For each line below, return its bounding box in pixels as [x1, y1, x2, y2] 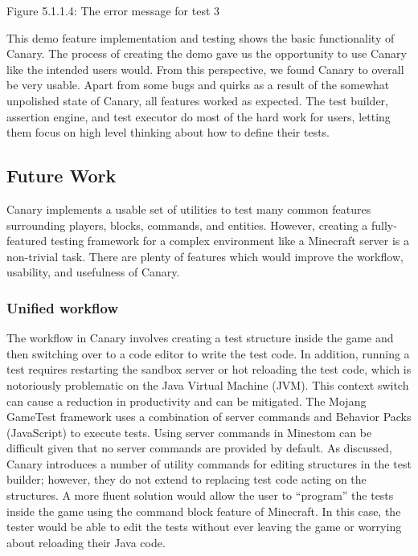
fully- [371, 216, 397, 233]
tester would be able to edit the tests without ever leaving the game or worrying [6, 518, 402, 535]
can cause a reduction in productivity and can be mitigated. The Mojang [6, 392, 367, 409]
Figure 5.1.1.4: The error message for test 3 [6, 2, 220, 18]
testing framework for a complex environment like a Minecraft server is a [50, 232, 410, 249]
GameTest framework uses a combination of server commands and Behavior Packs [6, 408, 412, 425]
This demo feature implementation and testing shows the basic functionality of [6, 29, 395, 46]
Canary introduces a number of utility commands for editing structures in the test [6, 455, 412, 472]
